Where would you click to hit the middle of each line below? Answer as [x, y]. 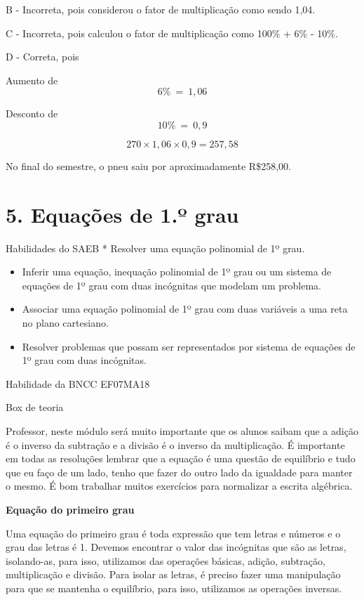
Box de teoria [35, 407]
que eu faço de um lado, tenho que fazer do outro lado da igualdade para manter [179, 472]
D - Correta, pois [42, 57]
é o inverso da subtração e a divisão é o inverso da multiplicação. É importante [175, 444]
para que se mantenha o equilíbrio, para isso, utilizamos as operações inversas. [174, 588]
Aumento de [32, 80]
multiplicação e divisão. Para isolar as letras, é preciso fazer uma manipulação [173, 574]
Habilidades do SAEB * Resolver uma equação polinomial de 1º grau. [155, 248]
